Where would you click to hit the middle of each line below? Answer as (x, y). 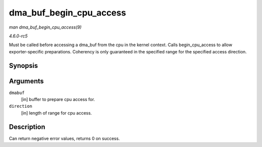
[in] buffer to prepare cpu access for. (58, 99)
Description (27, 127)
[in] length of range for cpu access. (57, 113)
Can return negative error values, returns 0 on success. (64, 138)
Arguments (26, 81)
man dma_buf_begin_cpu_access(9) (45, 27)
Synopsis (24, 65)
